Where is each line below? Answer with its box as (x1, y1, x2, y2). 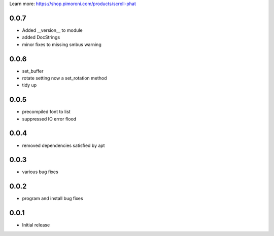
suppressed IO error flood (22, 115, 77, 122)
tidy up (22, 82, 37, 88)
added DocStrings (22, 34, 60, 41)
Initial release (22, 222, 50, 228)
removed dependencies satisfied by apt (22, 142, 105, 148)
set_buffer (22, 68, 44, 74)
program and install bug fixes (22, 195, 83, 202)
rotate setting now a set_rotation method (22, 75, 107, 81)
